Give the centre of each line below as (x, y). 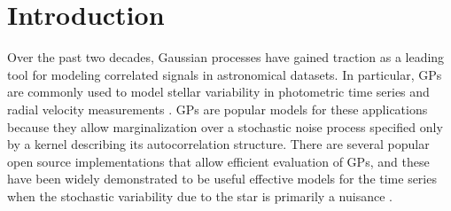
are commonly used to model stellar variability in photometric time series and (218, 92)
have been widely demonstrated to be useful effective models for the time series (222, 179)
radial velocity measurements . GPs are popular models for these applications (218, 109)
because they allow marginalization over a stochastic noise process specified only (225, 126)
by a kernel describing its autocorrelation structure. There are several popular (218, 144)
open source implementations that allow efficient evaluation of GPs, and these (218, 161)
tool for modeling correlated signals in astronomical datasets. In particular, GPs (225, 74)
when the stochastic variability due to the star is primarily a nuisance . (200, 195)
